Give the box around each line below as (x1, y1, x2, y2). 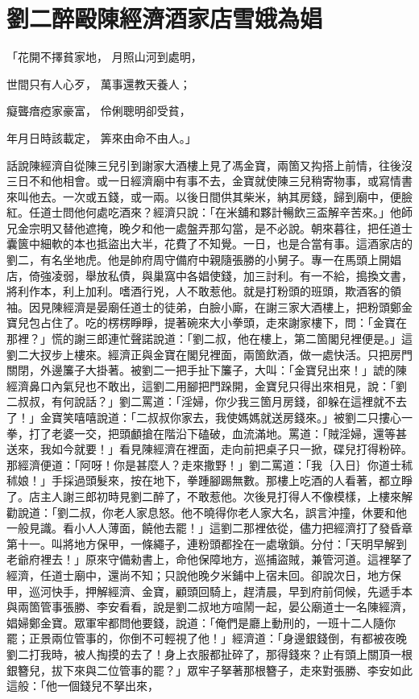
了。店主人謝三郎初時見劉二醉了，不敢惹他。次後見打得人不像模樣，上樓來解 (6, 487, 413, 504)
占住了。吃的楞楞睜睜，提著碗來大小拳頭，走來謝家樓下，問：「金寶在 (39, 314, 407, 331)
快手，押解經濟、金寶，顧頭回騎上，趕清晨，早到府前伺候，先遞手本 (51, 582, 413, 599)
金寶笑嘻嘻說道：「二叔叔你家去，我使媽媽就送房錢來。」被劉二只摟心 (39, 409, 401, 425)
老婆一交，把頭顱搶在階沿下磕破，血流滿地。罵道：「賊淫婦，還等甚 (51, 424, 407, 441)
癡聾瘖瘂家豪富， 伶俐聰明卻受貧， (6, 102, 191, 119)
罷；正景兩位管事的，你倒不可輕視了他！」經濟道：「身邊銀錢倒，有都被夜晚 (6, 630, 407, 647)
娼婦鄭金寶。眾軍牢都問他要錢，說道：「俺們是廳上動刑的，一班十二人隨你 (6, 614, 396, 631)
